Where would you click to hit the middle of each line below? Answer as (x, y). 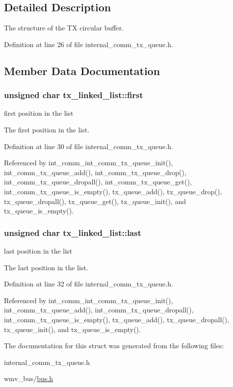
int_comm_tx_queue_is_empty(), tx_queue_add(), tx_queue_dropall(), (117, 319)
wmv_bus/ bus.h (29, 378)
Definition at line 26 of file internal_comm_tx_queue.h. (89, 44)
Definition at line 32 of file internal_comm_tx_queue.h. (89, 284)
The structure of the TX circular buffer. (64, 28)
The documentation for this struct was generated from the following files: (114, 346)
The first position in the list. (47, 129)
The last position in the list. (46, 267)
